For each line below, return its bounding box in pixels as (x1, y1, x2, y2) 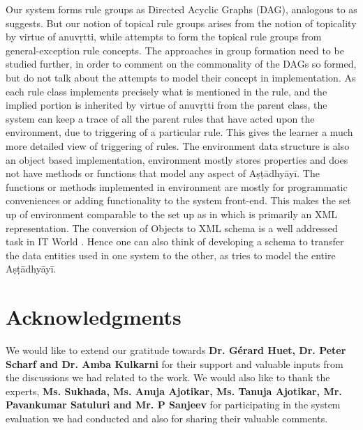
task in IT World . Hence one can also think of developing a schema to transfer (6, 234, 344, 249)
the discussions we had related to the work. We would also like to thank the (6, 370, 330, 385)
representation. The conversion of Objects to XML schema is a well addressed (6, 220, 338, 235)
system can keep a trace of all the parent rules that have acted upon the (6, 111, 315, 125)
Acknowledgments (6, 302, 181, 331)
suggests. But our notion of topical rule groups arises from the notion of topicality (6, 15, 357, 30)
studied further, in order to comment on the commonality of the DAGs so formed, (6, 56, 357, 71)
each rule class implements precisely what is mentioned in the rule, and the (6, 84, 327, 98)
